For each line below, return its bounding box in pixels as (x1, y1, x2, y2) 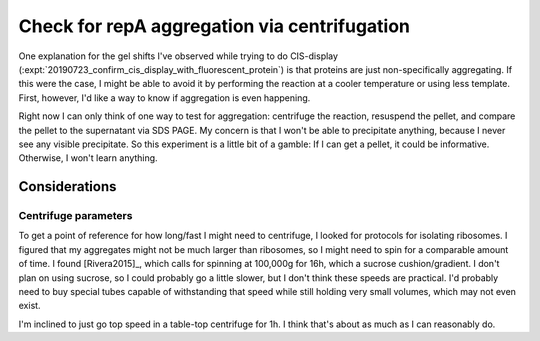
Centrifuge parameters (18, 209, 133, 223)
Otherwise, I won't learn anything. (18, 152, 159, 164)
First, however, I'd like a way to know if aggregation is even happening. (18, 91, 311, 104)
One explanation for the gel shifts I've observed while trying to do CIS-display (18, 50, 339, 62)
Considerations (18, 178, 117, 195)
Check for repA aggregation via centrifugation (18, 15, 410, 37)
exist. (18, 300, 41, 312)
